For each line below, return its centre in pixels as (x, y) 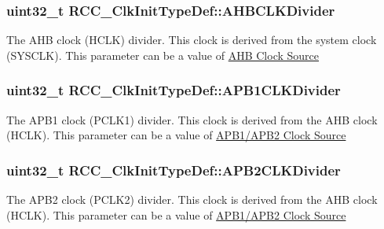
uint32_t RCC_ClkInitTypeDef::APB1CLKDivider (174, 90)
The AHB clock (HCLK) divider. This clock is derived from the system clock (192, 40)
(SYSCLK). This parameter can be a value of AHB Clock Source (163, 55)
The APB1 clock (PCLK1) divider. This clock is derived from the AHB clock (192, 119)
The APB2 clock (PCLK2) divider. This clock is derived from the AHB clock (192, 199)
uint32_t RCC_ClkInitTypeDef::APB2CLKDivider (174, 170)
